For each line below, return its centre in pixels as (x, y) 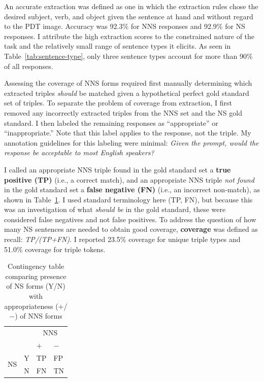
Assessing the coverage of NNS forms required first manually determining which (128, 83)
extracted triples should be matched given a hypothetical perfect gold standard (127, 93)
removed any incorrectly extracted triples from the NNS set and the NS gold (123, 112)
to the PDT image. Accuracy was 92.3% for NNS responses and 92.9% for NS (125, 26)
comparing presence (36, 276)
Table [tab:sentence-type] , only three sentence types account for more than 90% (128, 56)
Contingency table (36, 266)
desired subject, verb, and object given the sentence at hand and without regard (129, 16)
